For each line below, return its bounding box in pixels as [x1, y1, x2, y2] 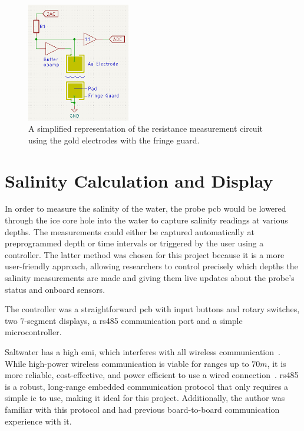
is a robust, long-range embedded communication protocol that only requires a [5, 380, 289, 392]
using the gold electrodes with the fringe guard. [28, 133, 200, 146]
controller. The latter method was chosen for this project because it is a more [5, 248, 285, 260]
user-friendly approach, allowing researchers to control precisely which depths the [5, 260, 298, 272]
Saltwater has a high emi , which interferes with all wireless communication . [5, 346, 280, 358]
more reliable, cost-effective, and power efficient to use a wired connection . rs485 [5, 369, 299, 381]
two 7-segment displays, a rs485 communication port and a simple [5, 314, 243, 326]
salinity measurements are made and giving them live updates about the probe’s [5, 272, 295, 284]
